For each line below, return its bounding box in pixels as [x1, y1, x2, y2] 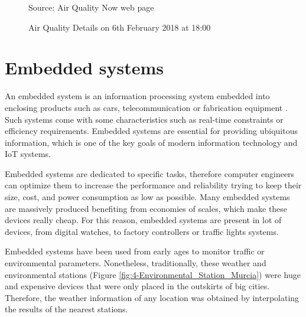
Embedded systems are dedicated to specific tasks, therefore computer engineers [5, 167, 295, 179]
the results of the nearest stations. [5, 303, 128, 315]
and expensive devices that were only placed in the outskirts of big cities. [5, 280, 270, 292]
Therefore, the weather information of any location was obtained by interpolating [5, 291, 300, 303]
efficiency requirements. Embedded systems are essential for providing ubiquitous [5, 125, 298, 137]
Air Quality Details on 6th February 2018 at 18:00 [28, 21, 211, 33]
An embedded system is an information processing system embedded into [5, 90, 270, 102]
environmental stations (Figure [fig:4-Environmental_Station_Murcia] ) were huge [5, 268, 301, 280]
